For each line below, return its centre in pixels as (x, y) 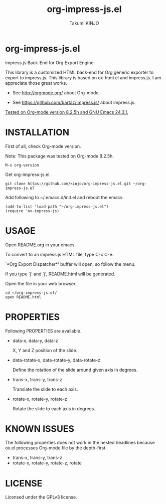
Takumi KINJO (84, 23)
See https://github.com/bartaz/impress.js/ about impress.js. (74, 102)
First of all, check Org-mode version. (43, 146)
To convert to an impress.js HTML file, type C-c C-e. (59, 254)
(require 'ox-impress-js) (32, 211)
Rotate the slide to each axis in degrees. (54, 408)
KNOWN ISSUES (40, 429)
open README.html (23, 297)
